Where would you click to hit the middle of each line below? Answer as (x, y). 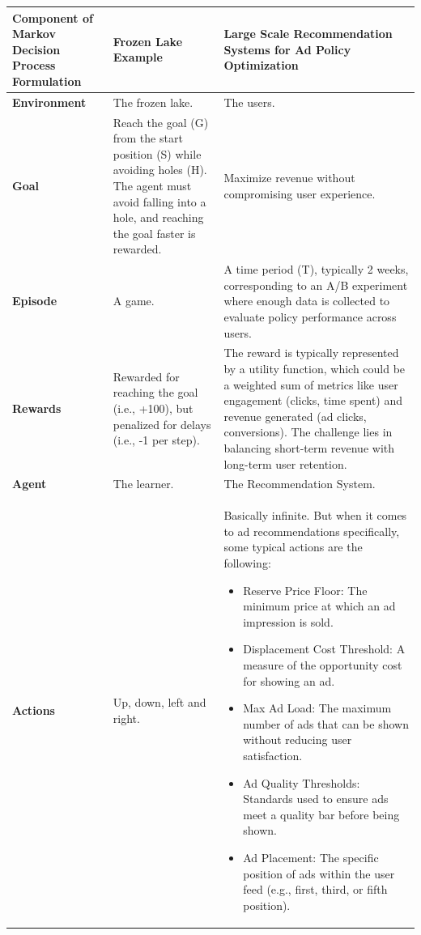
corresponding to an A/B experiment (316, 285)
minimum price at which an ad (319, 606)
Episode (35, 301)
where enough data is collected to (307, 301)
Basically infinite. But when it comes (315, 515)
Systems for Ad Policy (287, 49)
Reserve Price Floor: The (305, 590)
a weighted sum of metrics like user (311, 384)
